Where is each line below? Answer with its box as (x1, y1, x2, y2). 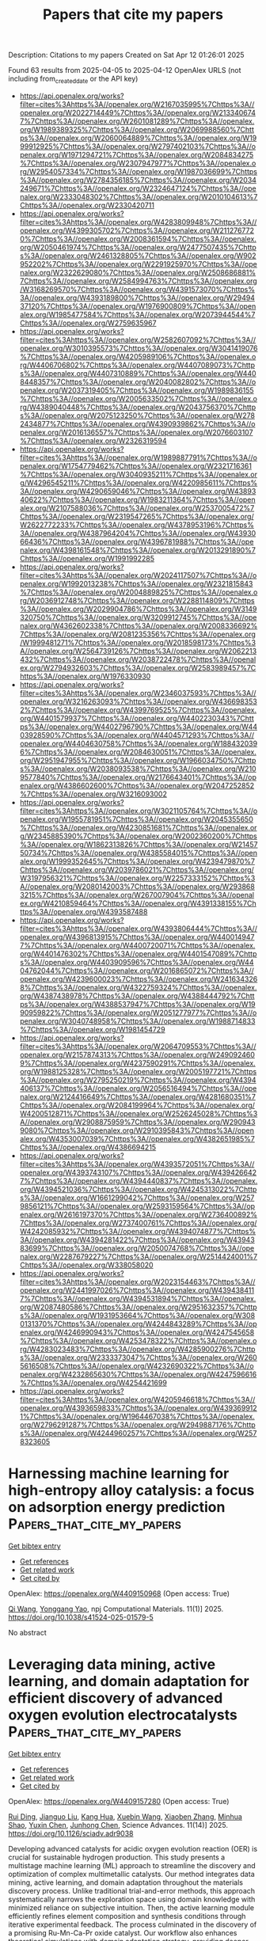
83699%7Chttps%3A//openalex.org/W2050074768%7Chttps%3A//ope (19, 1243, 255, 1252)
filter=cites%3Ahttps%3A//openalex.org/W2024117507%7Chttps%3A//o (19, 570, 257, 579)
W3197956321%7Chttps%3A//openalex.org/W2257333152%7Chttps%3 (19, 873, 256, 883)
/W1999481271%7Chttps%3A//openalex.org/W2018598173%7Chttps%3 (19, 637, 256, 647)
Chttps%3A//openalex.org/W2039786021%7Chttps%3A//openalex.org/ (19, 864, 255, 874)
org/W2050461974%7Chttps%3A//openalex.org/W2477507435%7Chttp (19, 242, 257, 252)
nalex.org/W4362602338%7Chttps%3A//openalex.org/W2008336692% (19, 621, 258, 630)
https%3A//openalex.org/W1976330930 (19, 671, 151, 681)
